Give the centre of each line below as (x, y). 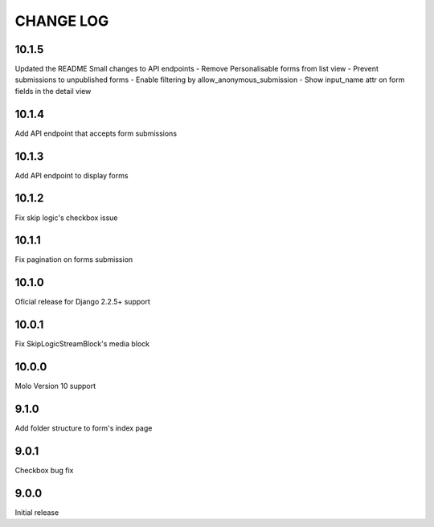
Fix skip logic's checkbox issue (66, 218)
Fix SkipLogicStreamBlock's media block (82, 344)
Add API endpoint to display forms (72, 175)
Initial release (37, 512)
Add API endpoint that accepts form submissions (96, 133)
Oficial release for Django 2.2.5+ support (82, 302)
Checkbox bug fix (44, 470)
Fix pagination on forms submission (74, 259)
